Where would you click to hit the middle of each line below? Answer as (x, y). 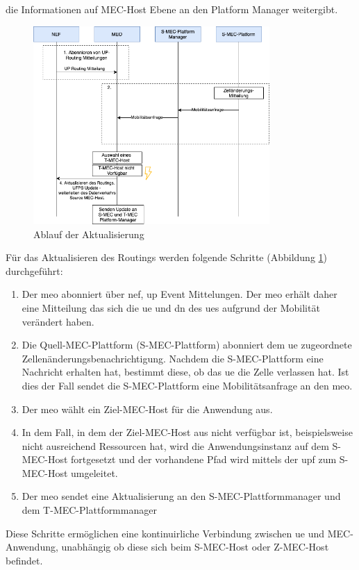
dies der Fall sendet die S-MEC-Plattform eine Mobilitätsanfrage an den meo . (187, 385)
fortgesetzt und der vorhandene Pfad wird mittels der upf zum (204, 459)
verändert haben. (58, 321)
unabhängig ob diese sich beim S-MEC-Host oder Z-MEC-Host (195, 547)
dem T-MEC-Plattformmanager (89, 510)
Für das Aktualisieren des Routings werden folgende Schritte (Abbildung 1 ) (166, 257)
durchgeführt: (34, 270)
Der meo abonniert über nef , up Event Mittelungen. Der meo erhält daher (179, 294)
